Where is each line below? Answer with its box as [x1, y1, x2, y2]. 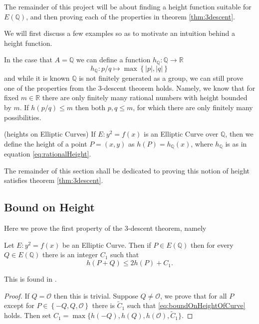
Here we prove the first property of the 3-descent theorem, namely [4, 223, 207, 233]
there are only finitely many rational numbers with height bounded [42, 92, 248, 103]
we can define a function [76, 54, 151, 65]
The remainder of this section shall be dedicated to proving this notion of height [4, 165, 250, 175]
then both [75, 102, 106, 113]
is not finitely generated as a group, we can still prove [79, 73, 244, 83]
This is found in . [4, 274, 57, 284]
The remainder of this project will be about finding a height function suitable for [4, 1, 252, 11]
